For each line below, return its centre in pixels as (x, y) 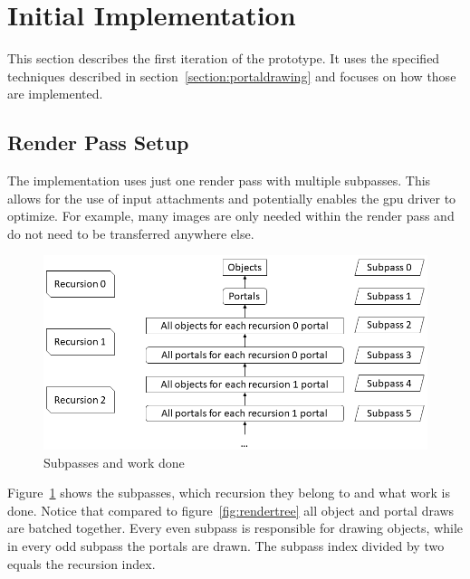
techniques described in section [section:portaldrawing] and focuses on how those (232, 76)
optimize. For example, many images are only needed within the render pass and (231, 216)
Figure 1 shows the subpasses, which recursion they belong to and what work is (229, 493)
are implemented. (55, 94)
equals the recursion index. (82, 563)
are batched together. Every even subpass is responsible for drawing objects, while (235, 528)
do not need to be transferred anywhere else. (131, 233)
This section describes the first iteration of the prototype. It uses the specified (224, 58)
